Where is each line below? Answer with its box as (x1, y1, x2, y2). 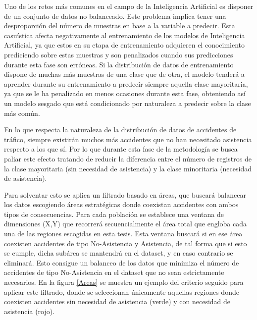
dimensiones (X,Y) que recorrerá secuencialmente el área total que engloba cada (4, 218, 247, 229)
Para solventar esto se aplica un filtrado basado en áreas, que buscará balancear (4, 189, 246, 200)
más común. (4, 107, 40, 118)
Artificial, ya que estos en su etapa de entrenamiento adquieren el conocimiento (4, 40, 245, 50)
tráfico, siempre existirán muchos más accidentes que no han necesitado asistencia (4, 134, 252, 144)
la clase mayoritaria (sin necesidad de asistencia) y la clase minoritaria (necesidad (4, 163, 252, 173)
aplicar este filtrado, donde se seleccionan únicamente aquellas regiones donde (4, 286, 239, 297)
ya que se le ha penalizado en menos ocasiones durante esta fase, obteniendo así (4, 88, 246, 99)
